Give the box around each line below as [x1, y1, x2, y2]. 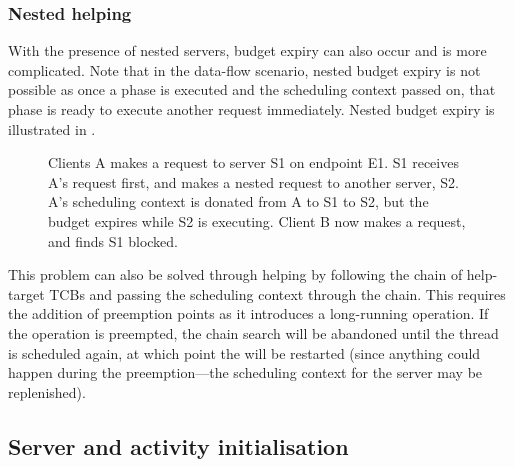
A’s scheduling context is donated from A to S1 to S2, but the [48, 191, 429, 212]
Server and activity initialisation [8, 430, 349, 461]
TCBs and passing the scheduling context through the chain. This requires [49, 283, 506, 304]
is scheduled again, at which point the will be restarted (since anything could [8, 342, 481, 363]
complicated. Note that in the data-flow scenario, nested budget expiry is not [8, 59, 481, 80]
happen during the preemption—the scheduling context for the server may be [8, 362, 483, 383]
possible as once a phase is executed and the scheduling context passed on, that [8, 79, 496, 100]
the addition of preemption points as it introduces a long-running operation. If [8, 303, 489, 324]
